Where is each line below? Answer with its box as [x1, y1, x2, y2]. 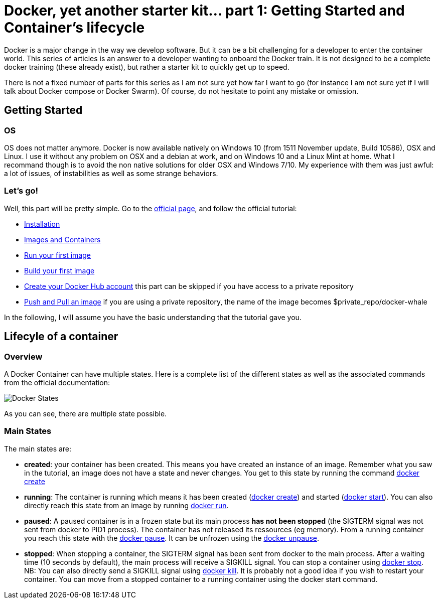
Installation [24, 219, 60, 228]
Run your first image [24, 250, 91, 259]
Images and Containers [24, 235, 101, 244]
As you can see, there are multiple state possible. [4, 409, 167, 418]
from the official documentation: [4, 378, 110, 387]
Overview [4, 351, 43, 362]
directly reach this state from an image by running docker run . [24, 501, 229, 510]
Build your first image [24, 266, 95, 275]
